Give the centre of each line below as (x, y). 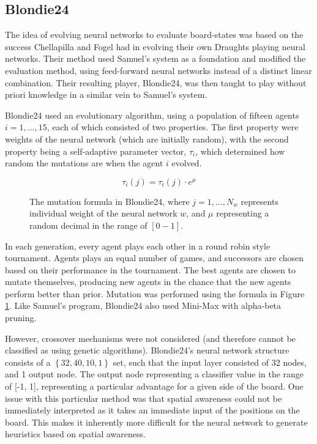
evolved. (187, 163)
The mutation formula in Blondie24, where (110, 201)
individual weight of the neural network (103, 213)
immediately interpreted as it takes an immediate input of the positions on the (152, 410)
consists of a (28, 362)
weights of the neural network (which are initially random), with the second (147, 139)
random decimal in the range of (88, 225)
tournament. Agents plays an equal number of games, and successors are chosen (154, 258)
